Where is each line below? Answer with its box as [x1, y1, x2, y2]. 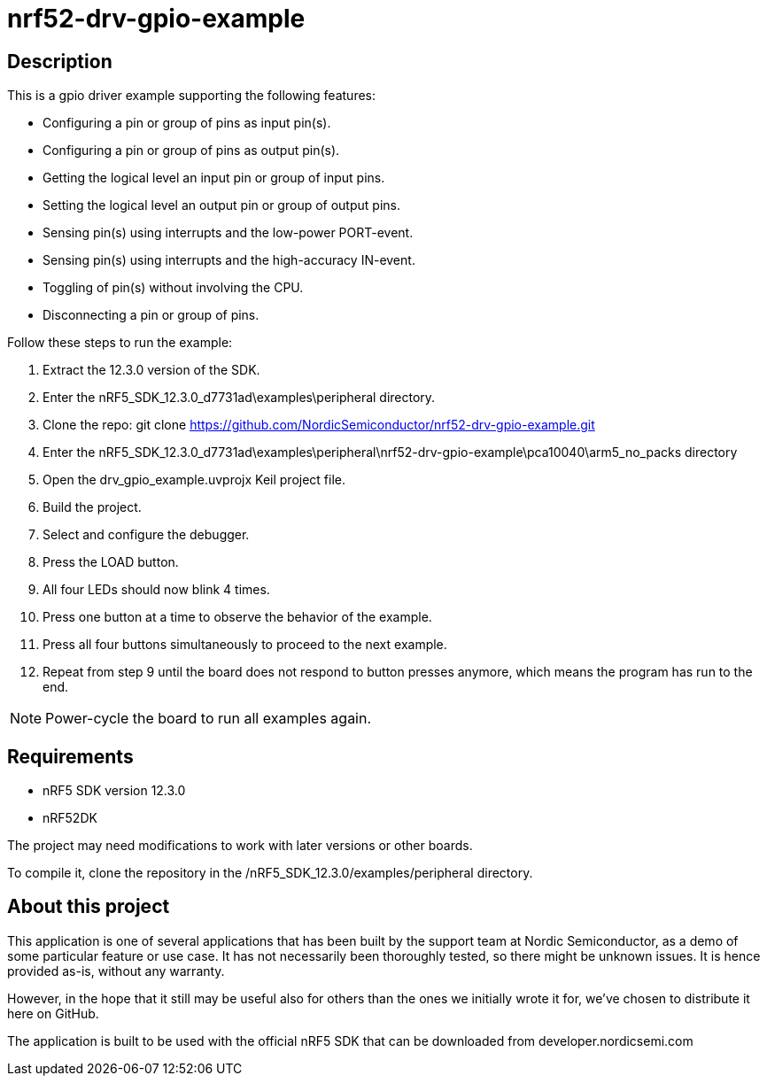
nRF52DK [43, 810, 97, 826]
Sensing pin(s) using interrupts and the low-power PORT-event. [43, 225, 414, 241]
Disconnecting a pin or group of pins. [43, 307, 260, 323]
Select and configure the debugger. [43, 527, 250, 543]
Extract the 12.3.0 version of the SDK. [43, 362, 260, 378]
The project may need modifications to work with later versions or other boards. [7, 838, 473, 854]
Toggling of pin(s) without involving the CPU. [43, 280, 304, 296]
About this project [7, 895, 170, 918]
